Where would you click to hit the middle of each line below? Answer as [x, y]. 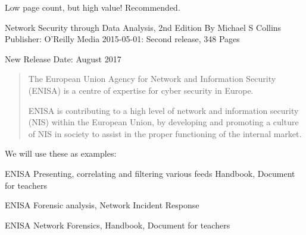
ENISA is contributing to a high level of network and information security [163, 110]
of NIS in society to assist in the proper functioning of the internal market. [165, 133]
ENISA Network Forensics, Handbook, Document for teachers [118, 225]
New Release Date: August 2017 [63, 58]
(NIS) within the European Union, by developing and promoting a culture [163, 122]
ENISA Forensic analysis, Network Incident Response [102, 205]
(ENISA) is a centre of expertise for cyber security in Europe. [141, 90]
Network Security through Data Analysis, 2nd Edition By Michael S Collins [143, 27]
